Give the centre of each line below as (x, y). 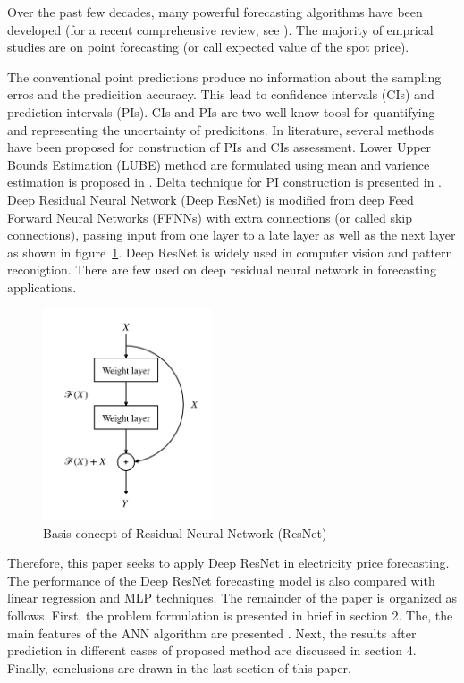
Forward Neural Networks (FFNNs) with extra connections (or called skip (210, 217)
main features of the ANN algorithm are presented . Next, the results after (212, 632)
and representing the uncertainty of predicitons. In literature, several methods (220, 129)
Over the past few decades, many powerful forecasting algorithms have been (215, 12)
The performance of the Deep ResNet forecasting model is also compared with (221, 580)
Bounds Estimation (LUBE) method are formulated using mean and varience (219, 164)
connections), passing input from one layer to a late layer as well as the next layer (232, 235)
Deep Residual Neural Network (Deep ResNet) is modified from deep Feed (211, 199)
